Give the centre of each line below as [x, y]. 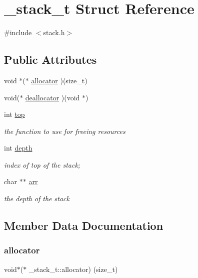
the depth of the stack [37, 198]
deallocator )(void [52, 97]
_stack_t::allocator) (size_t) [73, 269]
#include [18, 32]
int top [14, 114]
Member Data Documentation [84, 226]
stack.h [54, 32]
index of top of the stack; [42, 164]
